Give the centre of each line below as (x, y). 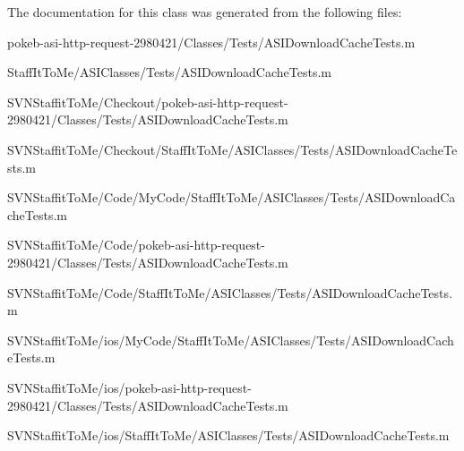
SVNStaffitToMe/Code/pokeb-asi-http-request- (136, 245)
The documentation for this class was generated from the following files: (205, 12)
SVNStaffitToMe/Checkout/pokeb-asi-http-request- (148, 102)
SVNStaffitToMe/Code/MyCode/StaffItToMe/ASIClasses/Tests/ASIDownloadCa (232, 197)
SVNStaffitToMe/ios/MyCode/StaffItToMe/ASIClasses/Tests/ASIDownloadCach (231, 340)
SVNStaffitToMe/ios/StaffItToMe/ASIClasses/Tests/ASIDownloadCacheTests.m (228, 435)
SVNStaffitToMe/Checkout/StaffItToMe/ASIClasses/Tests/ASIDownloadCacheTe (232, 149)
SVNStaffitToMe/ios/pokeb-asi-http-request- (129, 387)
